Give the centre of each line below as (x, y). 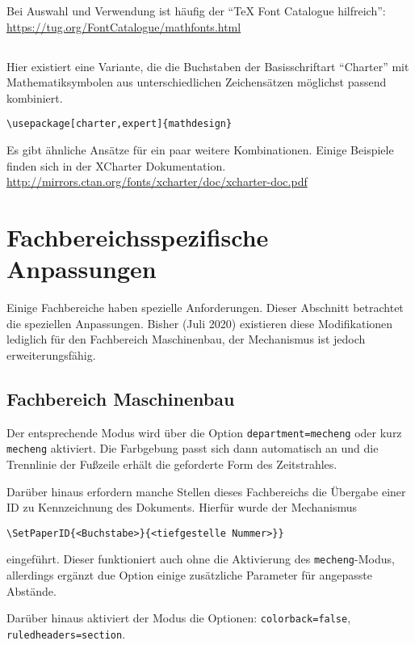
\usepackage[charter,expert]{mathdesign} (119, 124)
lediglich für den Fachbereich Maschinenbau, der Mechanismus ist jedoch (186, 339)
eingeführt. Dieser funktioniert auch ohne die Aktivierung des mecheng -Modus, (201, 559)
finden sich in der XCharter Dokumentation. (116, 165)
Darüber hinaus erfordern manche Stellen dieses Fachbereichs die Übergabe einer (206, 491)
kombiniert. (35, 97)
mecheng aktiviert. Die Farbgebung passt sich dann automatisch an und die (193, 448)
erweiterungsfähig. (51, 354)
